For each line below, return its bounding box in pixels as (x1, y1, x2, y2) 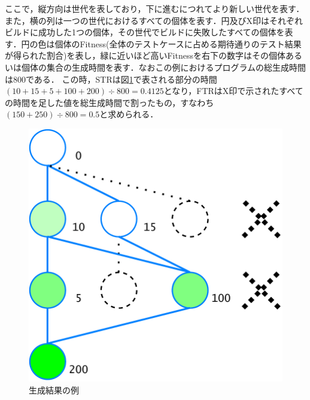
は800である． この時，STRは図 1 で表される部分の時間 (5, 72, 217, 85)
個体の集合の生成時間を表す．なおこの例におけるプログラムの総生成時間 (21, 60, 306, 73)
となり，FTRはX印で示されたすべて (163, 84, 303, 97)
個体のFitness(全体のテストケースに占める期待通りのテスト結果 (54, 37, 302, 50)
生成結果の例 (29, 383, 79, 396)
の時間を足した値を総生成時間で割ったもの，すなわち (5, 96, 214, 108)
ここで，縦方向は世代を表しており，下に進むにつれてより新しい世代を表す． (5, 2, 305, 14)
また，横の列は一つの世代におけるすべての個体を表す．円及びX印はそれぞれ (5, 14, 303, 26)
